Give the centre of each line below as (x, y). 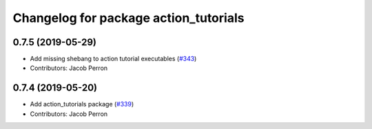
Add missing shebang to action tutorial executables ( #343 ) (113, 59)
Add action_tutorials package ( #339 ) (82, 104)
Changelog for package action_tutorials (128, 18)
